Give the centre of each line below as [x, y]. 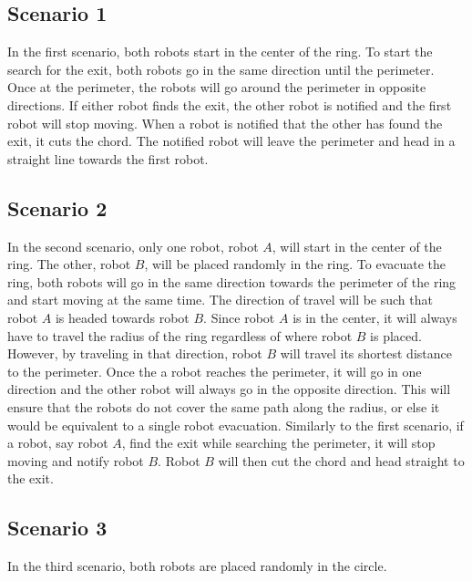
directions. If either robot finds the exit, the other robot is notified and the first [230, 104]
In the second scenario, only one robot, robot [133, 246]
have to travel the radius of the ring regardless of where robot [180, 335]
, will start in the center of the [357, 246]
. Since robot [239, 317]
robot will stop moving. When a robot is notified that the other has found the [225, 123]
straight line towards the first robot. [108, 158]
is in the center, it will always [375, 317]
